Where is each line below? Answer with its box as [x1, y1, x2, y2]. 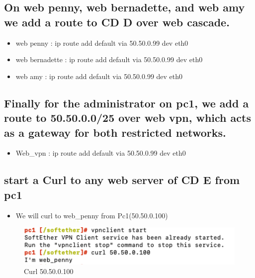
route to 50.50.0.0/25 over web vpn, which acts [4, 110, 251, 125]
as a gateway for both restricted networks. [4, 124, 226, 140]
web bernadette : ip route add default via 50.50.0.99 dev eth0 [15, 54, 203, 65]
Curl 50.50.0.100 [24, 266, 74, 277]
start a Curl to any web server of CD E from [4, 172, 240, 187]
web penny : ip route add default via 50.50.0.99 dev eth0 [15, 37, 188, 48]
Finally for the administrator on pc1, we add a [4, 95, 249, 110]
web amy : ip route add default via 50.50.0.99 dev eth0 [15, 71, 183, 81]
